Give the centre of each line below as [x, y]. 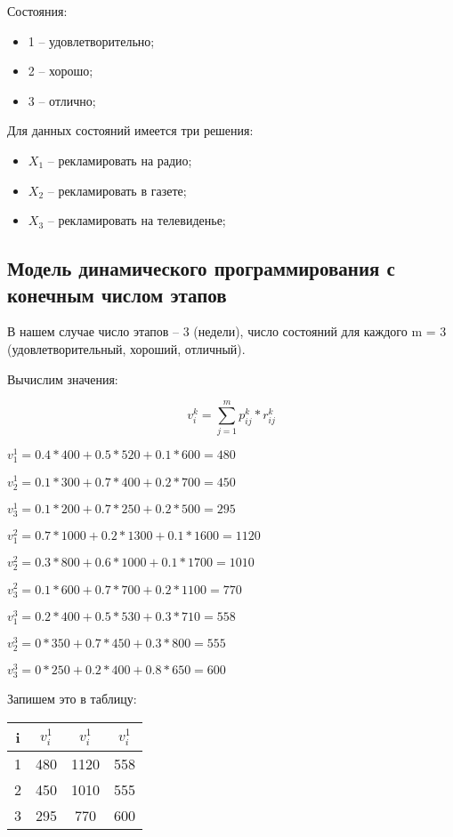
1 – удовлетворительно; [91, 40]
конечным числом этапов [117, 294]
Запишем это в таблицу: [72, 699]
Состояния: [37, 11]
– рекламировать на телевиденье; [137, 220]
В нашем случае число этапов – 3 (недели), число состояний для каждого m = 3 [227, 331]
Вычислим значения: [63, 378]
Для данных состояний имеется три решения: [130, 130]
